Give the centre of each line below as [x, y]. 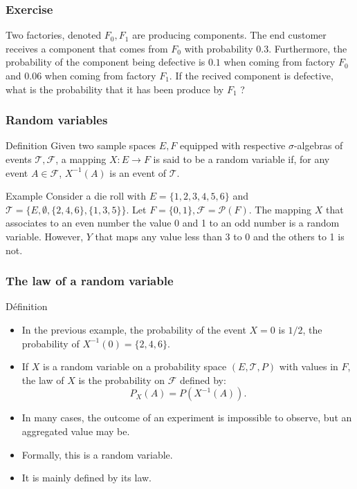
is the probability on [121, 380]
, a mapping [81, 159]
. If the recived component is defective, [251, 75]
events [19, 159]
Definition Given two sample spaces [81, 145]
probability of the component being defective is [106, 62]
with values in [309, 366]
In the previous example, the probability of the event [134, 329]
